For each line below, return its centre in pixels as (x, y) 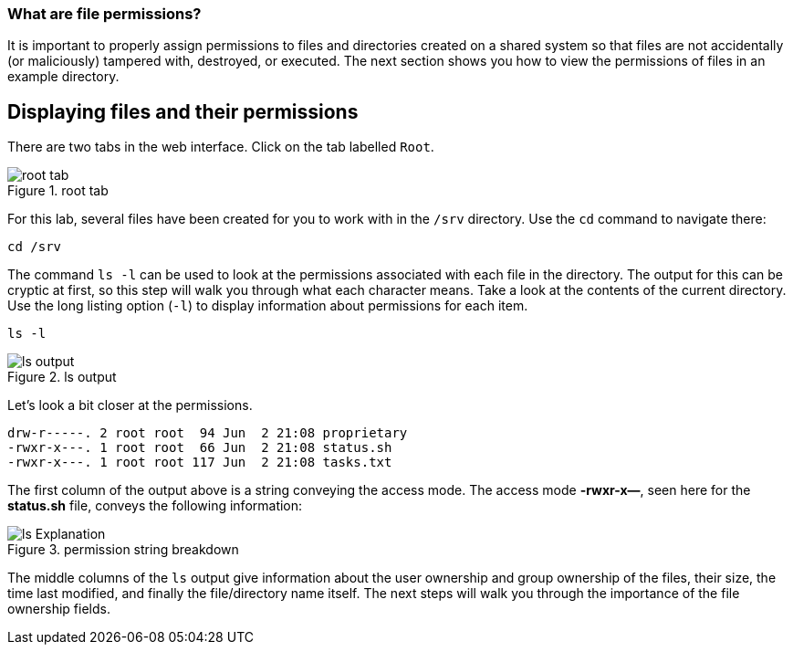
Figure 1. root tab (58, 191)
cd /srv (35, 247)
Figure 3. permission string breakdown (123, 550)
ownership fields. (59, 609)
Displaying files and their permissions (183, 111)
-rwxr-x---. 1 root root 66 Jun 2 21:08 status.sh (200, 448)
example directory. (63, 77)
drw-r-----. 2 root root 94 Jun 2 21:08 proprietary (208, 433)
